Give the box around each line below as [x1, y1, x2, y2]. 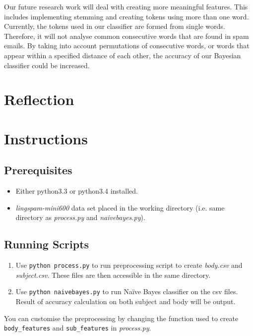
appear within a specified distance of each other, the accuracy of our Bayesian [4, 50, 241, 60]
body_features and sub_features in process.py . [4, 323, 151, 333]
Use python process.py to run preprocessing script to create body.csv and [15, 260, 243, 270]
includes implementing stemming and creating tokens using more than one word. [4, 11, 249, 21]
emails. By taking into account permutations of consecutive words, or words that [4, 40, 250, 51]
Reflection [4, 89, 74, 110]
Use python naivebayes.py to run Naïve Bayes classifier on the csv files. [15, 286, 238, 297]
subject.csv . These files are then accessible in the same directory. [15, 269, 211, 280]
